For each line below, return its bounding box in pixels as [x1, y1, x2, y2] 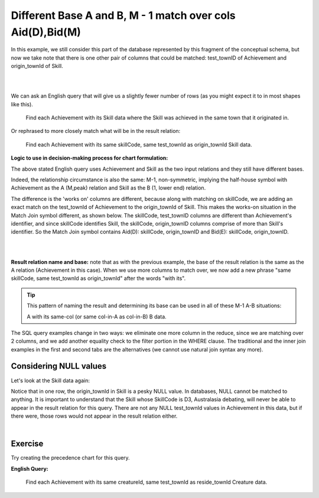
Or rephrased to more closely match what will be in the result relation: [11, 128, 181, 135]
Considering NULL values [11, 361, 107, 372]
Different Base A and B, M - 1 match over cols [11, 9, 236, 22]
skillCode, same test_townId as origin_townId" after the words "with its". [11, 275, 186, 282]
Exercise [11, 439, 44, 449]
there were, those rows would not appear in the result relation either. [11, 412, 178, 419]
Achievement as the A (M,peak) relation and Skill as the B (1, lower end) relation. [11, 184, 206, 191]
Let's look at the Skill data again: [11, 377, 90, 384]
